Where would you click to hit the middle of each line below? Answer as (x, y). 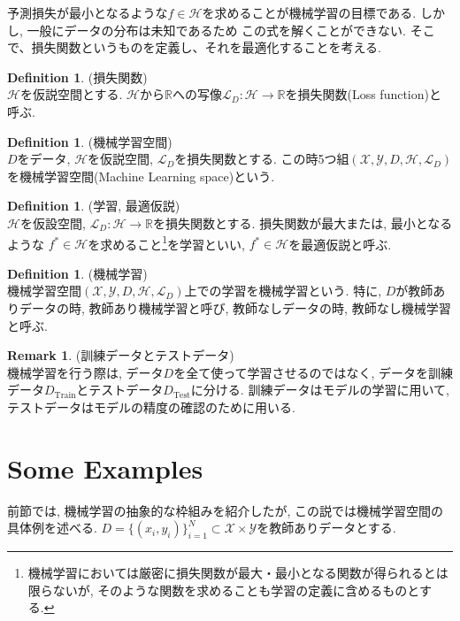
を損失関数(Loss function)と (363, 94)
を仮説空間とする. (71, 94)
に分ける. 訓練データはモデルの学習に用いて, (320, 390)
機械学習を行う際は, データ (85, 372)
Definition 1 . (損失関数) (77, 77)
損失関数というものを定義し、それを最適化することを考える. (206, 47)
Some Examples (105, 468)
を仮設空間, (53, 222)
